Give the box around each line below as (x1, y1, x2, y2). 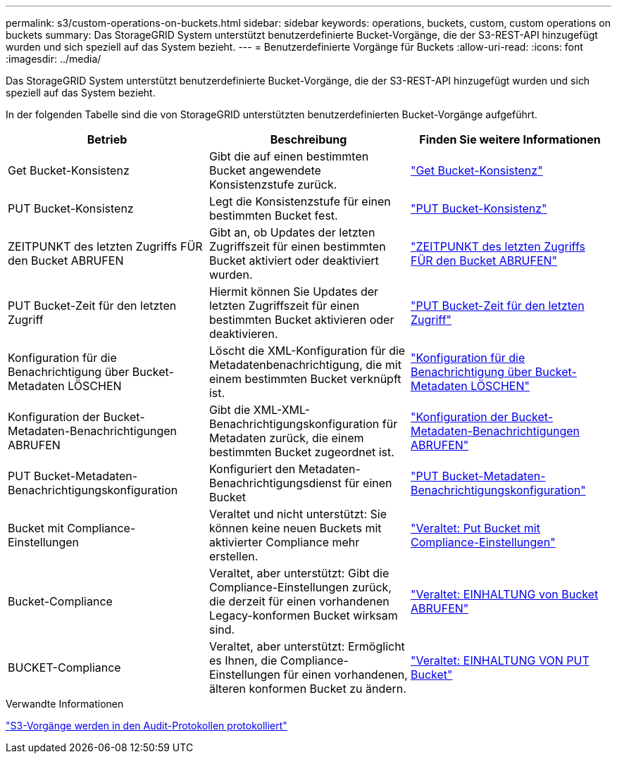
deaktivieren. (208, 327, 278, 341)
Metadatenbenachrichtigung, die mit (208, 358, 401, 372)
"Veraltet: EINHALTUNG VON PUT (410, 653, 590, 667)
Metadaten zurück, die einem (208, 431, 364, 445)
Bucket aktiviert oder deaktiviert (208, 253, 379, 268)
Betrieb (87, 132, 127, 146)
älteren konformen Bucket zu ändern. (208, 682, 406, 696)
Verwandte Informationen (6, 698, 124, 710)
